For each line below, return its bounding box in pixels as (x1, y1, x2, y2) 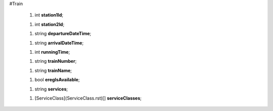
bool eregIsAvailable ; (34, 77, 80, 83)
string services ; (34, 86, 68, 92)
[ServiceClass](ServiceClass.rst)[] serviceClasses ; (34, 95, 142, 101)
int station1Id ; (34, 12, 64, 18)
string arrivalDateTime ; (34, 40, 84, 46)
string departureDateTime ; (34, 31, 92, 37)
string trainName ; (34, 67, 72, 73)
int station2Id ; (34, 21, 65, 27)
